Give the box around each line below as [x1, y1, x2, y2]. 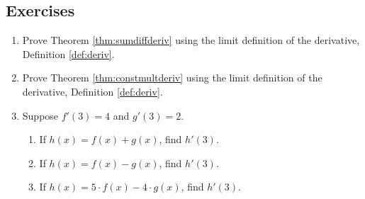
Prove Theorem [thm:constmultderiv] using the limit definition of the [22, 70, 322, 85]
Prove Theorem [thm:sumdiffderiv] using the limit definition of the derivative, [22, 33, 360, 47]
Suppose [22, 108, 59, 123]
